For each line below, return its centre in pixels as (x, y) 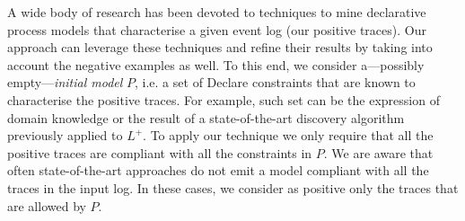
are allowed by (47, 205)
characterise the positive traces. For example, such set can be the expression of (224, 99)
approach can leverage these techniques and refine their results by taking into (220, 47)
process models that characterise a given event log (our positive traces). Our (217, 29)
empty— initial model (65, 82)
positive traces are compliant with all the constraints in (160, 152)
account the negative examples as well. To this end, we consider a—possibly (216, 64)
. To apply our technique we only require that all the (288, 135)
